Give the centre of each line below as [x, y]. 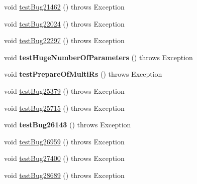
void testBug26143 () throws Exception [68, 125]
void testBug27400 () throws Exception [64, 158]
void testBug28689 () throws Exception [64, 175]
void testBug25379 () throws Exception [64, 90]
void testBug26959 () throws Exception [64, 141]
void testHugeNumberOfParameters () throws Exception [98, 57]
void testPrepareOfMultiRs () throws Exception [83, 74]
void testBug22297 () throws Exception [64, 40]
